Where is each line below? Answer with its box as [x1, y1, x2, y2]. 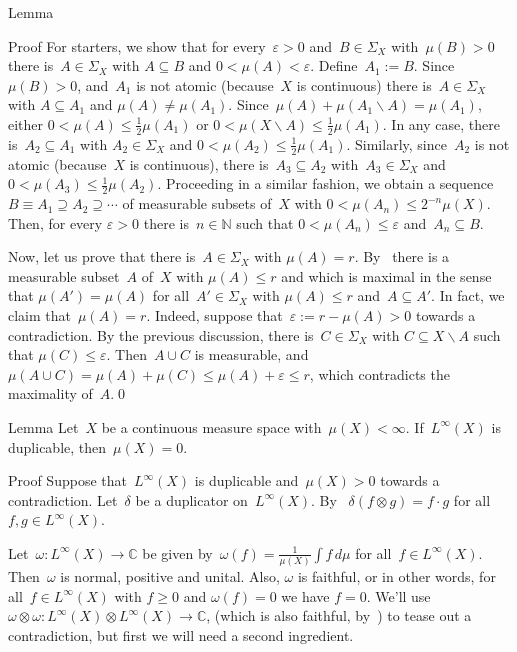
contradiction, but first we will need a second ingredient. [8, 625, 354, 646]
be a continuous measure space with [101, 416, 322, 437]
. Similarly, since [346, 133, 447, 154]
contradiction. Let [8, 489, 118, 510]
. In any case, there [382, 113, 500, 134]
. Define [310, 55, 358, 76]
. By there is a [354, 246, 450, 267]
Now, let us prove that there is [8, 246, 196, 267]
